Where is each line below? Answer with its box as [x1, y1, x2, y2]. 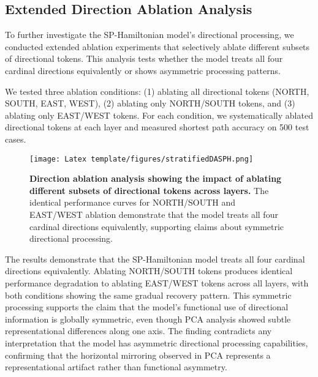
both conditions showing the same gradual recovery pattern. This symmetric [5, 288, 292, 301]
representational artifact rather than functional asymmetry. [5, 360, 227, 373]
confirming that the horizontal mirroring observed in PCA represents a [5, 348, 271, 361]
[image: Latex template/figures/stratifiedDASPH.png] [29, 154, 254, 163]
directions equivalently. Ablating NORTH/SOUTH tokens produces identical [5, 264, 293, 277]
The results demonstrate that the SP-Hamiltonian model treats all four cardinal [5, 252, 305, 265]
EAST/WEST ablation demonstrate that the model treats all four [29, 207, 278, 220]
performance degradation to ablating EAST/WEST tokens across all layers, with [5, 276, 309, 289]
